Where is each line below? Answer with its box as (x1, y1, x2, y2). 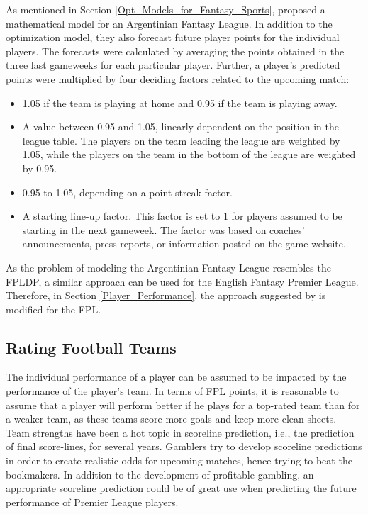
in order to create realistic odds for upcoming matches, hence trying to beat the (6, 453, 352, 468)
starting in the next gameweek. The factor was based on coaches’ (22, 222, 305, 237)
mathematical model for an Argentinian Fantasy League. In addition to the (6, 16, 333, 30)
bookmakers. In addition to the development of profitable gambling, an (6, 466, 314, 481)
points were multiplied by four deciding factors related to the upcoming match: (6, 71, 350, 86)
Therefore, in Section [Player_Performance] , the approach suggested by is (6, 288, 326, 303)
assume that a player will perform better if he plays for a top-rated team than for (6, 397, 360, 412)
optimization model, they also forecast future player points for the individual (6, 30, 340, 45)
